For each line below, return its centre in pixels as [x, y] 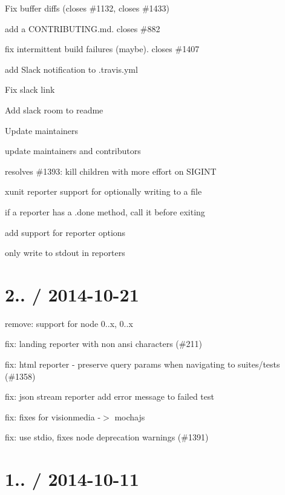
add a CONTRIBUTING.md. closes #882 [83, 28]
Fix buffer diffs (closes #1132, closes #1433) [87, 8]
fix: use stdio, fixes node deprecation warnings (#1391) [107, 437]
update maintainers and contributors [73, 151]
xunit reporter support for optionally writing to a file [103, 191]
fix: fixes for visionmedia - [53, 416]
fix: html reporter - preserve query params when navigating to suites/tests [142, 364]
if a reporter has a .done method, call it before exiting [105, 211]
